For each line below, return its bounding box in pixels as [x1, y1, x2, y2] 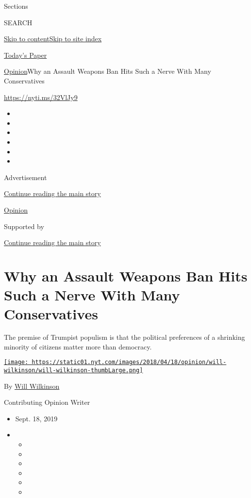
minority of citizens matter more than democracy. [4, 341, 152, 351]
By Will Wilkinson [4, 381, 60, 391]
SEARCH [4, 17, 33, 27]
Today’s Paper [4, 50, 47, 60]
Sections [4, 1, 28, 11]
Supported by [4, 221, 44, 231]
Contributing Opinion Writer [4, 397, 90, 407]
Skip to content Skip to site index [4, 33, 102, 44]
